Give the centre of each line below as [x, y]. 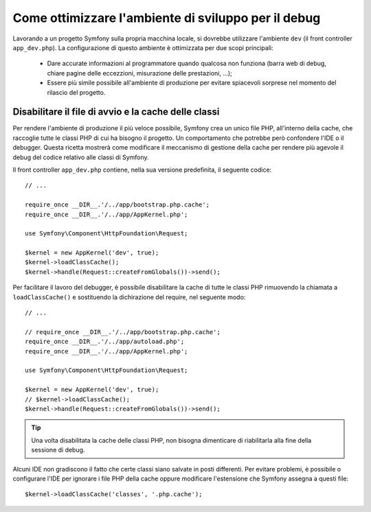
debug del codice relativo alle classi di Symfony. [81, 157]
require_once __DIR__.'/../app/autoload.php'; [105, 342]
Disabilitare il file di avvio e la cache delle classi [116, 112]
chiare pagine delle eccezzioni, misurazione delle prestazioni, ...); [140, 73]
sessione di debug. [58, 450]
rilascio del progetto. [76, 92]
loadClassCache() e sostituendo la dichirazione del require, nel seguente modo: [129, 297]
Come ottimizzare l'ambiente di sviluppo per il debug [167, 18]
